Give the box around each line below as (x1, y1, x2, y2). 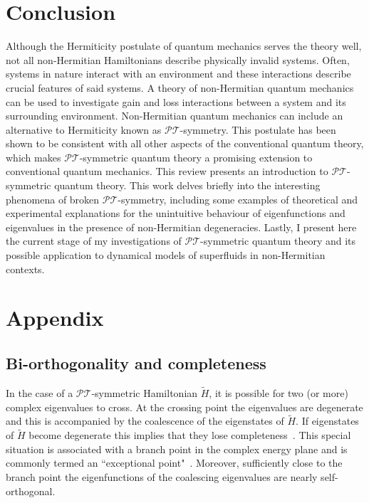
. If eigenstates (296, 413, 359, 428)
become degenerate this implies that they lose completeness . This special (28, 428, 351, 443)
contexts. (6, 261, 45, 276)
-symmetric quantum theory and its (200, 233, 356, 248)
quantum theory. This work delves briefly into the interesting (54, 178, 321, 193)
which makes (6, 149, 61, 164)
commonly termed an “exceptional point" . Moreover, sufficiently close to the (6, 455, 343, 470)
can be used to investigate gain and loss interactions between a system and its (6, 94, 346, 109)
